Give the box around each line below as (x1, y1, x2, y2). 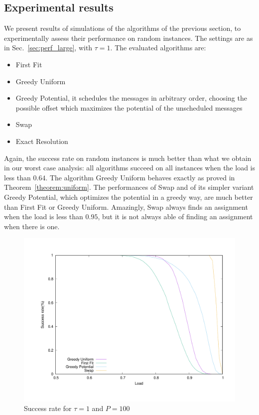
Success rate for (24, 403, 72, 414)
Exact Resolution (15, 136, 68, 146)
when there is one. (4, 221, 60, 231)
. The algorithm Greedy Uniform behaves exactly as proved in (45, 172, 235, 182)
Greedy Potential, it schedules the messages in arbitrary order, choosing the (15, 93, 247, 103)
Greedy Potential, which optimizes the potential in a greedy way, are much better (4, 191, 253, 202)
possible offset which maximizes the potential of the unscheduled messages (15, 102, 243, 113)
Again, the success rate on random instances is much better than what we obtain (4, 152, 252, 163)
